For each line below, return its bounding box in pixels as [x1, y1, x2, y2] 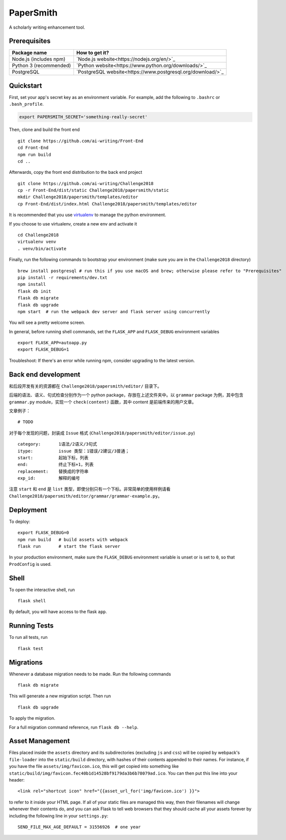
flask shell [18, 598, 46, 604]
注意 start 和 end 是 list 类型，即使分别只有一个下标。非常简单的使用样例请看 [9, 486, 171, 492]
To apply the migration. [9, 715, 55, 721]
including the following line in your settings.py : [9, 813, 108, 819]
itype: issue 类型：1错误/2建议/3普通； [18, 448, 130, 454]
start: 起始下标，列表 [18, 455, 89, 460]
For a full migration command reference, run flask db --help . [9, 724, 139, 730]
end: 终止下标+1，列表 [18, 462, 94, 467]
